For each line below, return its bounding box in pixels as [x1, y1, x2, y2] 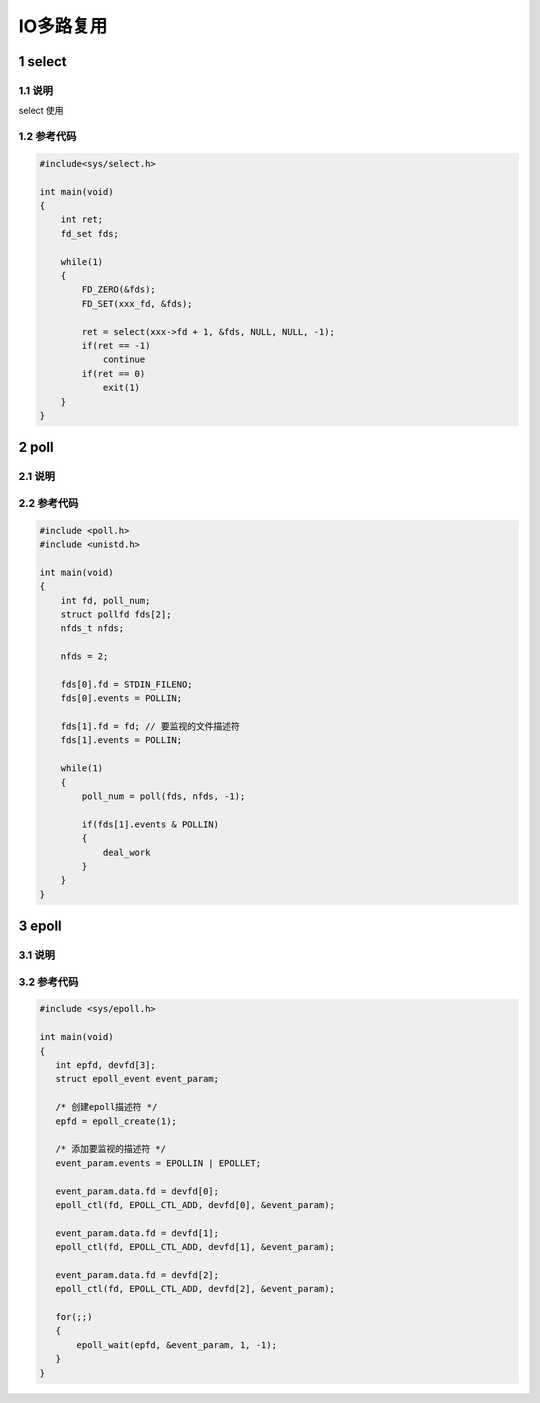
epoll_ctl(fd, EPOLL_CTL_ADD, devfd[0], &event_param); [55, 1199, 335, 1210]
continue [102, 354, 146, 365]
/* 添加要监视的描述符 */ [55, 1143, 167, 1155]
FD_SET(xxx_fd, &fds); [81, 298, 194, 309]
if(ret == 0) [81, 368, 146, 379]
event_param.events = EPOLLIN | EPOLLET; [55, 1157, 262, 1169]
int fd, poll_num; [60, 595, 151, 606]
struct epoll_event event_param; [55, 1073, 220, 1085]
